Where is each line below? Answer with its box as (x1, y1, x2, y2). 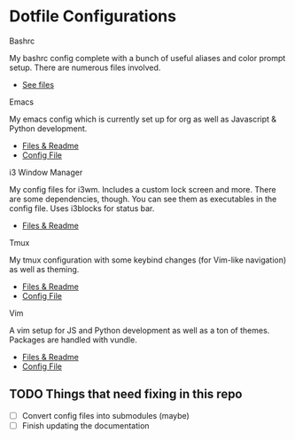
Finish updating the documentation (21, 420, 150, 431)
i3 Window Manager (9, 167, 83, 177)
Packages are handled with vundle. (9, 334, 137, 345)
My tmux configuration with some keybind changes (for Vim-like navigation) (9, 255, 287, 265)
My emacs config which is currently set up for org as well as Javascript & (9, 114, 277, 124)
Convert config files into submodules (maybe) (21, 410, 190, 420)
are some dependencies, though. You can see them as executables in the (9, 193, 277, 204)
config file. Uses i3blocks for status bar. (9, 202, 155, 214)
